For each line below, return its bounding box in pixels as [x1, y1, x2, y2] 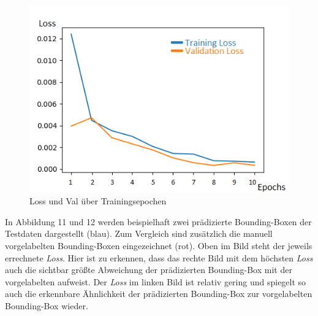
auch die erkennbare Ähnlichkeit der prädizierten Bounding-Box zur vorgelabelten [5, 287, 312, 300]
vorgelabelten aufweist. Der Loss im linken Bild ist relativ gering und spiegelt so [5, 275, 306, 288]
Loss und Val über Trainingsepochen [29, 195, 167, 207]
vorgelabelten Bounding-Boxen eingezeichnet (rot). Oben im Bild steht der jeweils [5, 239, 312, 252]
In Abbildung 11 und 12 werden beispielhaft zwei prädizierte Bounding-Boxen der [5, 215, 312, 228]
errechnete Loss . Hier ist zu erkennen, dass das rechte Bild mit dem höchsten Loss [5, 251, 313, 264]
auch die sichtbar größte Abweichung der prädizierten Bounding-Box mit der [5, 263, 292, 276]
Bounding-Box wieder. [5, 299, 88, 312]
